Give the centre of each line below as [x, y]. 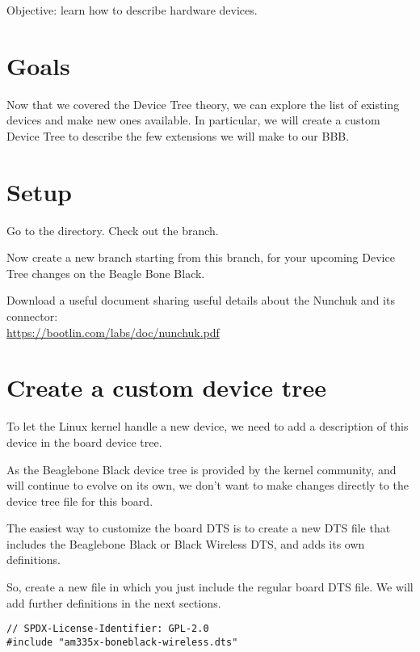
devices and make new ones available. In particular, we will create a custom [193, 120]
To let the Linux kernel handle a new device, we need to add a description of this [208, 426]
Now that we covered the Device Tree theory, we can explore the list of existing [203, 104]
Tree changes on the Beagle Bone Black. [106, 273]
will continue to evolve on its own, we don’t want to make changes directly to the [208, 485]
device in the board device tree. [84, 442]
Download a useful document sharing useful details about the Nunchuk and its [201, 300]
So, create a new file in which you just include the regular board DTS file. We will [210, 587]
